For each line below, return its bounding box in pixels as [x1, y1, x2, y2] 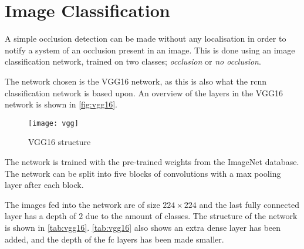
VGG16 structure [28, 136, 91, 148]
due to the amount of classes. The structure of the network [85, 210, 298, 222]
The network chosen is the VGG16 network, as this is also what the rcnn [5, 75, 267, 87]
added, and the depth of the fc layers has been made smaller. [5, 233, 224, 245]
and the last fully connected [199, 198, 299, 210]
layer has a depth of [5, 210, 76, 222]
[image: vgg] [28, 119, 79, 127]
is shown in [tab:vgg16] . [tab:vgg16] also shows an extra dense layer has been [5, 221, 281, 233]
